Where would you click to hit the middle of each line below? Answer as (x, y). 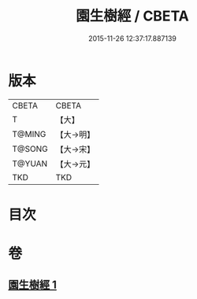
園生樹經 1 (33, 285)
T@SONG (30, 149)
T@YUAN (30, 164)
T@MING (29, 134)
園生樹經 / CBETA (132, 16)
